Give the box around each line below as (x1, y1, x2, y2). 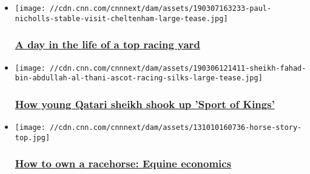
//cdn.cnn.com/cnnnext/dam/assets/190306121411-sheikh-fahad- (50, 63, 306, 72)
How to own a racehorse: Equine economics (15, 156, 232, 171)
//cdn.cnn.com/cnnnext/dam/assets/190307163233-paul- (50, 4, 272, 13)
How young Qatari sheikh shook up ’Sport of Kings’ (15, 96, 275, 111)
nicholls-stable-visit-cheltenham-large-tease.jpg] (15, 14, 228, 23)
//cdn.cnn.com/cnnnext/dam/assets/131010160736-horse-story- (50, 123, 302, 132)
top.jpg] (15, 133, 50, 142)
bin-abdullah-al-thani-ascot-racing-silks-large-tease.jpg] (15, 74, 263, 83)
